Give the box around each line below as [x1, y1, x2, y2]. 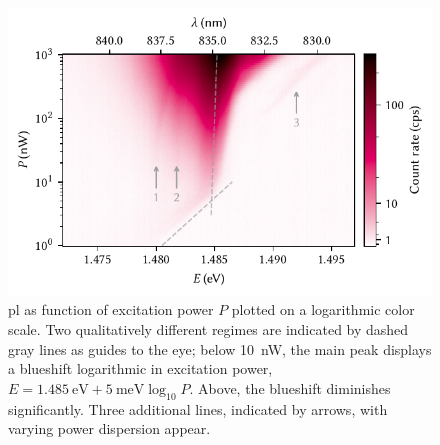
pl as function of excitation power [8, 299, 214, 320]
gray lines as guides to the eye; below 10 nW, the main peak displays [8, 338, 432, 359]
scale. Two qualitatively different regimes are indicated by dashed [8, 318, 409, 339]
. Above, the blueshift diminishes [189, 377, 391, 398]
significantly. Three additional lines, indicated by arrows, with [8, 398, 388, 419]
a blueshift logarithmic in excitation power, [8, 358, 273, 379]
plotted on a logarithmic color [231, 299, 415, 320]
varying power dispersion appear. [8, 418, 211, 439]
